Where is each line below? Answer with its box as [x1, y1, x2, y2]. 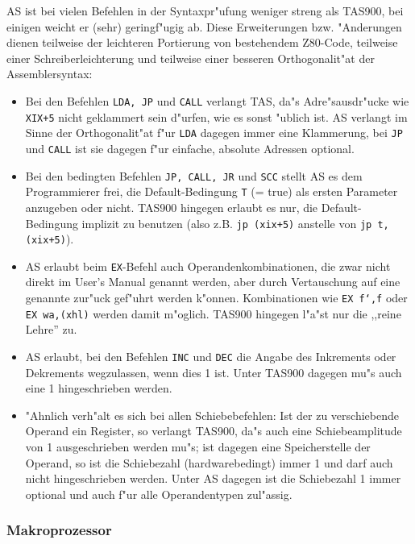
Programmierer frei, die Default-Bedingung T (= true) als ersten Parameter [25, 183, 398, 200]
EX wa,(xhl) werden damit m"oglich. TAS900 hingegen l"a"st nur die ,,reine [25, 305, 401, 322]
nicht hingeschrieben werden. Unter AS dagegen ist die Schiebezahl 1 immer [25, 470, 401, 487]
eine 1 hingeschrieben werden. [25, 380, 172, 397]
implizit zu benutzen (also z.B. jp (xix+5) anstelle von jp [81, 214, 372, 231]
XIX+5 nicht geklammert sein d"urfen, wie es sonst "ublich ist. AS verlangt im [25, 108, 408, 125]
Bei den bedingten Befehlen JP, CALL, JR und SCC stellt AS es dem [25, 167, 363, 184]
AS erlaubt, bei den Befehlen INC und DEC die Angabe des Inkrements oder [25, 347, 396, 364]
